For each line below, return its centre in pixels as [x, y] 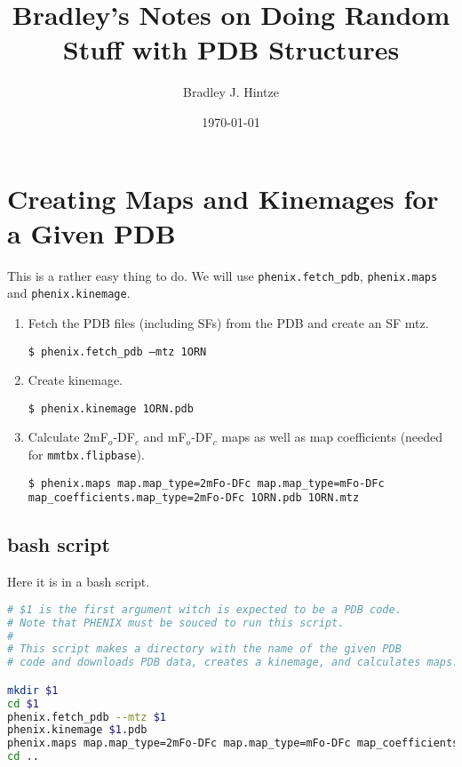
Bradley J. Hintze [231, 92]
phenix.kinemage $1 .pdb [77, 730]
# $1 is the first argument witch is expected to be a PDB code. [204, 609]
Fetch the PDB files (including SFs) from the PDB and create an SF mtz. [228, 322]
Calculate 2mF [68, 437]
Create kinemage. [75, 380]
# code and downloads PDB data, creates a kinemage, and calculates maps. [233, 663]
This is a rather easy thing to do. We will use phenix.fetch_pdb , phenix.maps [223, 275]
